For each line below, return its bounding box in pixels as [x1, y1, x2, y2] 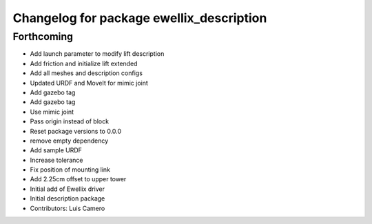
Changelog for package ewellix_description [12, 10, 267, 26]
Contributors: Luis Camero [30, 204, 105, 212]
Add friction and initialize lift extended [30, 59, 138, 68]
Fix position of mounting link [30, 165, 110, 174]
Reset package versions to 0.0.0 [30, 127, 122, 135]
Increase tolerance [30, 156, 83, 164]
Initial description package [30, 194, 105, 203]
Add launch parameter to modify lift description [30, 50, 165, 58]
